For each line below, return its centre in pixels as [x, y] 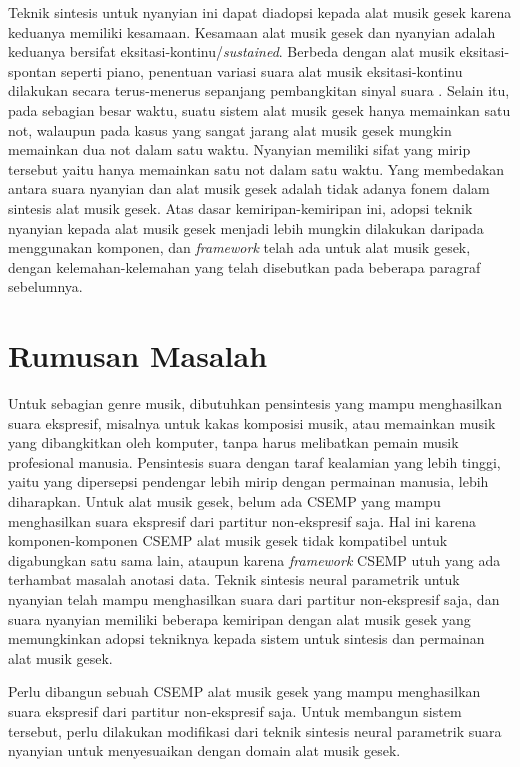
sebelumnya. [45, 286]
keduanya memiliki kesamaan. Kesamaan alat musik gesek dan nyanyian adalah [252, 31]
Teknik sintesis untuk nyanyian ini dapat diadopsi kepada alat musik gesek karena [260, 12]
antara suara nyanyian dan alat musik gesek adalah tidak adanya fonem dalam [249, 188]
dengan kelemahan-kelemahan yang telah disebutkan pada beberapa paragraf [244, 266]
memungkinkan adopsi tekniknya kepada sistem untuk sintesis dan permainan [246, 638]
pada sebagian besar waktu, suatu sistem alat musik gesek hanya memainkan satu [259, 109]
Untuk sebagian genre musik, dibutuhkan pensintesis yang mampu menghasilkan [255, 403]
